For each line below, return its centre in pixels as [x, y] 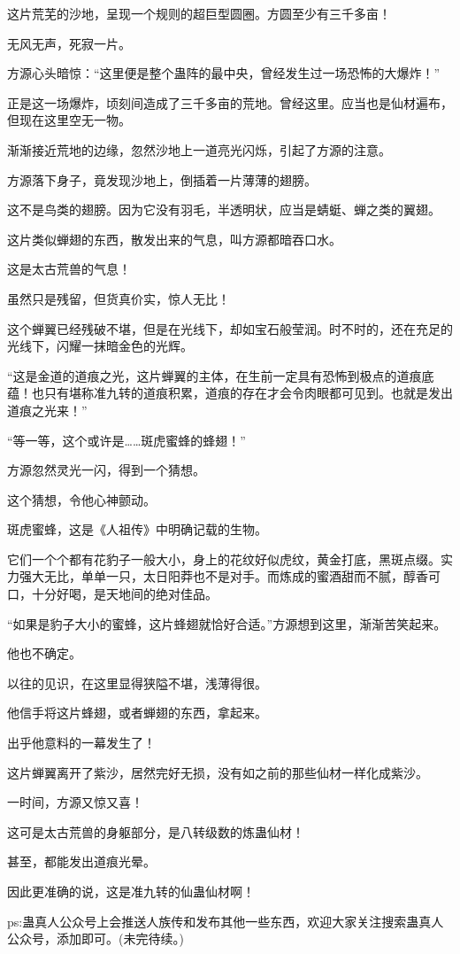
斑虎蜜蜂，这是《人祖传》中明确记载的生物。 [137, 529]
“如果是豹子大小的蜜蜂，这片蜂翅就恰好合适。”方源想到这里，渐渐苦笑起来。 [227, 623]
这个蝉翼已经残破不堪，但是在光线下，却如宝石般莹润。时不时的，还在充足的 [230, 328]
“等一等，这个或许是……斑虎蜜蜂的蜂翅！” [126, 440]
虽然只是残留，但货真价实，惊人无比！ [119, 298]
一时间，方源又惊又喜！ [75, 802]
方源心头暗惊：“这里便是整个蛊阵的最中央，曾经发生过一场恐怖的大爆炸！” [224, 73]
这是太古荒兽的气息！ [69, 269]
